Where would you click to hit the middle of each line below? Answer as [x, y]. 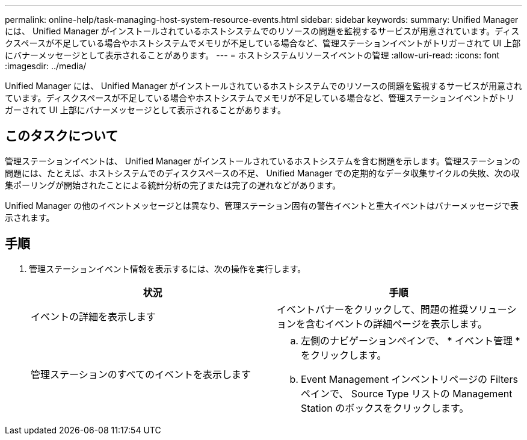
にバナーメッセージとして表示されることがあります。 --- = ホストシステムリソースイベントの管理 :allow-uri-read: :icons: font [252, 55]
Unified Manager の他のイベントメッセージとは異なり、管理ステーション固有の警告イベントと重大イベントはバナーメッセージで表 [262, 205]
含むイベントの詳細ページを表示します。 [397, 324]
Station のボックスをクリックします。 [385, 408]
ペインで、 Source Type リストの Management [407, 393]
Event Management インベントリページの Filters [409, 379]
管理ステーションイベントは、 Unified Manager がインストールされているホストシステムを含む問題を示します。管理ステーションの [263, 161]
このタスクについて [62, 136]
